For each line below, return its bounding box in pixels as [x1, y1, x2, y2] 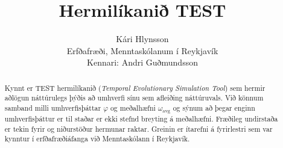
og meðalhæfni [110, 103, 156, 113]
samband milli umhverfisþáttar [4, 103, 101, 113]
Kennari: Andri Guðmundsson [87, 56, 198, 69]
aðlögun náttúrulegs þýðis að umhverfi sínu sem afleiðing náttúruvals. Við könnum [4, 93, 264, 103]
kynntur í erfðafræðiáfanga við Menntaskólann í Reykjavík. [4, 134, 190, 144]
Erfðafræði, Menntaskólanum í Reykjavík [66, 44, 218, 57]
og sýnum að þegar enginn [173, 103, 255, 113]
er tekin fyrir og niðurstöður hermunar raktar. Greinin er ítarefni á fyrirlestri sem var [4, 123, 273, 134]
